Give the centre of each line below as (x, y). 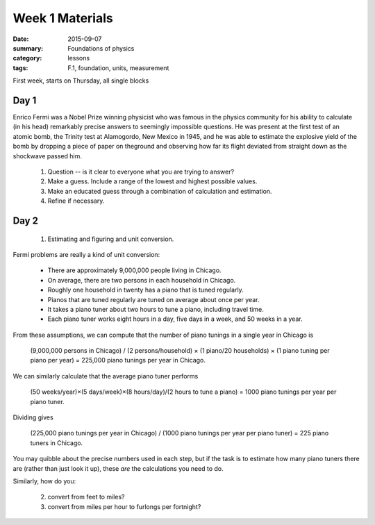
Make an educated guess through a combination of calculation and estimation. (160, 191)
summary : (28, 48)
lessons (79, 58)
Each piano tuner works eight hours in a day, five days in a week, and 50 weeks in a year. (175, 319)
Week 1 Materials (63, 18)
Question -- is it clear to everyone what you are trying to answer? (141, 172)
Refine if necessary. (76, 201)
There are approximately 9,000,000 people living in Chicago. (134, 270)
